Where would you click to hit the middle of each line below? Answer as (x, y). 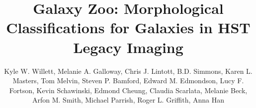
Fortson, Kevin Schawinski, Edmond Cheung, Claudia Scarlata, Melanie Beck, (128, 90)
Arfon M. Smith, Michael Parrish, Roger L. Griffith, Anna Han (128, 100)
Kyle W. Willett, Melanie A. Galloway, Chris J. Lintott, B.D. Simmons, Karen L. (128, 71)
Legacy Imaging (128, 47)
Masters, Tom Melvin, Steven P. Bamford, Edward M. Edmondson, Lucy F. (128, 81)
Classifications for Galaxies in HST (128, 27)
